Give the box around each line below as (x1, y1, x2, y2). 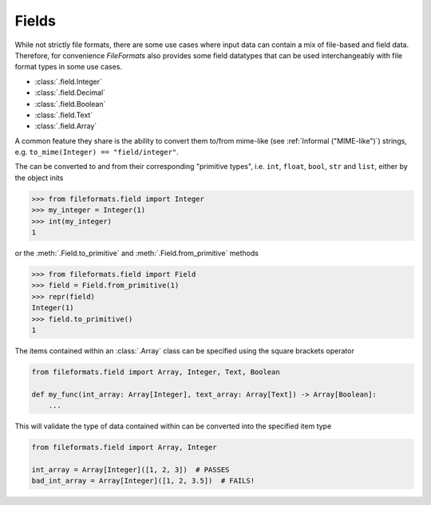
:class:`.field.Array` (34, 121, 97, 131)
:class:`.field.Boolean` (34, 99, 106, 108)
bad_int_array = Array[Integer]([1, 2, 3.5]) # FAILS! (31, 476, 255, 486)
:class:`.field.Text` (34, 110, 93, 120)
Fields (14, 12, 56, 30)
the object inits (14, 172, 64, 183)
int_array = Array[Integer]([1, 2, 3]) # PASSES (31, 465, 230, 474)
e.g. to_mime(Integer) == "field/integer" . (14, 148, 179, 157)
